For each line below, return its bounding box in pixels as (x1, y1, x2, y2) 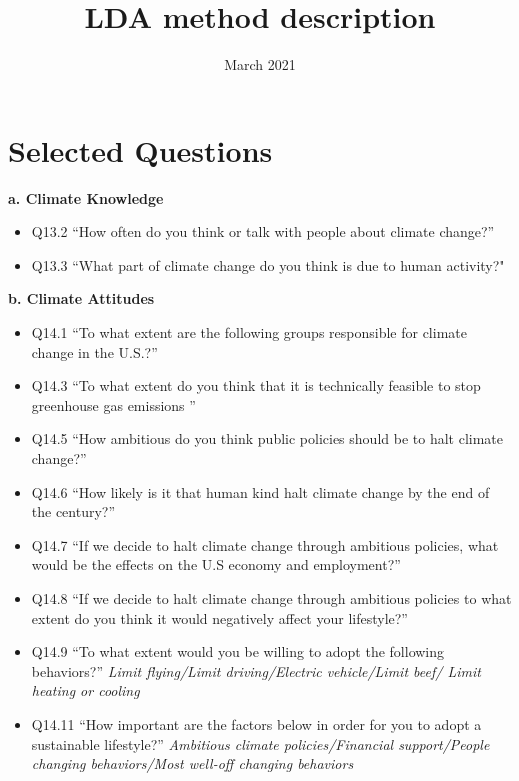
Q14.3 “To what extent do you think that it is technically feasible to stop (31, 375, 481, 396)
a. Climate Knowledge (8, 187, 164, 208)
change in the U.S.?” (31, 341, 158, 362)
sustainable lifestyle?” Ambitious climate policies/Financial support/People (31, 733, 490, 754)
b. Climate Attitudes (8, 288, 155, 309)
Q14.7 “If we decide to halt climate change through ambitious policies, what (31, 534, 499, 555)
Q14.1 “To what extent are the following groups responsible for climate (31, 322, 467, 343)
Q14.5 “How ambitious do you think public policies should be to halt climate (31, 428, 503, 449)
